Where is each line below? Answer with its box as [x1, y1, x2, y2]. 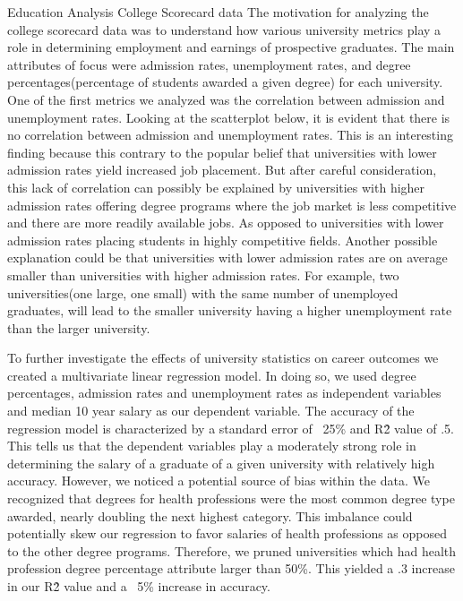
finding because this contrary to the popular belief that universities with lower [7, 142, 437, 161]
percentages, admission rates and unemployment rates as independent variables [7, 383, 442, 402]
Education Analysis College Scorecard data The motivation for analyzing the [7, 3, 429, 21]
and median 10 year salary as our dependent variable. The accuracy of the [7, 401, 415, 420]
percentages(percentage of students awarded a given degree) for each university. [7, 73, 443, 91]
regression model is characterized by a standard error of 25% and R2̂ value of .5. [7, 418, 454, 437]
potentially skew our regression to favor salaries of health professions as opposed [7, 524, 447, 543]
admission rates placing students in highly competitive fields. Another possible [7, 230, 438, 249]
